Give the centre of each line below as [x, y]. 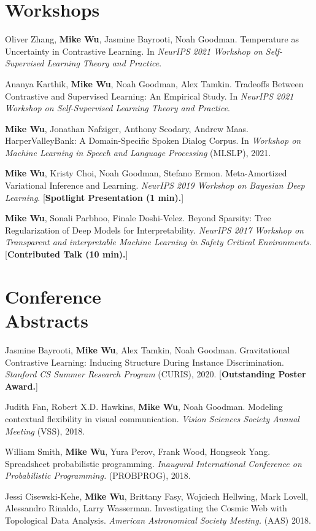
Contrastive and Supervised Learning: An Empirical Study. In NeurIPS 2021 [149, 96]
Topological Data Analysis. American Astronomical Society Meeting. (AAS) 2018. [158, 520]
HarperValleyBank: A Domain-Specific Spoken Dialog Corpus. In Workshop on [153, 140]
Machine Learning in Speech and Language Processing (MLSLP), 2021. [138, 152]
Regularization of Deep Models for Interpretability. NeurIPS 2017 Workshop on [154, 230]
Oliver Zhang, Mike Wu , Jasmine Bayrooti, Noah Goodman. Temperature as [152, 39]
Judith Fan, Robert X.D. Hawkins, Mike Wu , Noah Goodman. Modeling [144, 407]
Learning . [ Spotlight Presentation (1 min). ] [94, 197]
